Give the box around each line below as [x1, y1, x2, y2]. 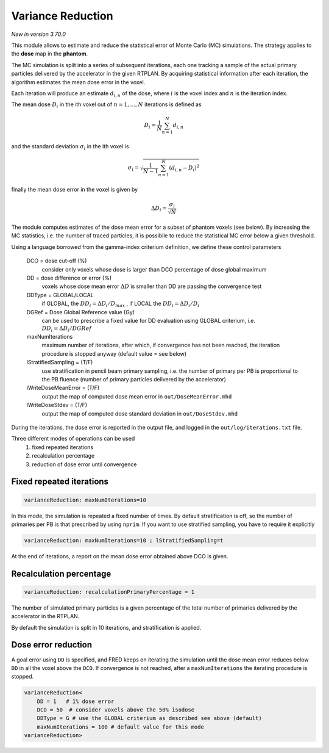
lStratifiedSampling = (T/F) [26, 359, 93, 366]
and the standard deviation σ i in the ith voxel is [11, 143, 129, 151]
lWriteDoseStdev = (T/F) [26, 402, 88, 409]
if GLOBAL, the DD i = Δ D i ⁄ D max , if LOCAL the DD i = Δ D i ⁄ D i [41, 300, 200, 308]
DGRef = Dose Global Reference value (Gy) [26, 308, 135, 315]
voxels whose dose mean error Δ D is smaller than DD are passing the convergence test [41, 283, 262, 290]
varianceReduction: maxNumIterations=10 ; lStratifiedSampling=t [24, 537, 224, 544]
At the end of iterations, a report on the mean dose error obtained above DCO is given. [11, 552, 228, 560]
